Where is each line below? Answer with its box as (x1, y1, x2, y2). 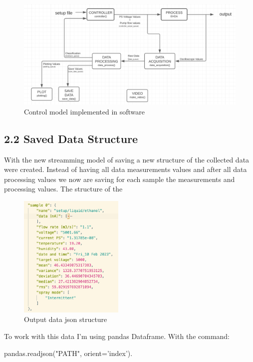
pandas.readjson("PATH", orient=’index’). (4, 347, 133, 358)
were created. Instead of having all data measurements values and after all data (4, 164, 247, 174)
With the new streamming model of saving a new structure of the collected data (4, 154, 250, 164)
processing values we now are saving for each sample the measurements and (4, 173, 235, 184)
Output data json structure (24, 314, 107, 324)
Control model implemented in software (24, 106, 145, 116)
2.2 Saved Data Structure (4, 130, 138, 146)
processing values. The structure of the (4, 183, 123, 194)
